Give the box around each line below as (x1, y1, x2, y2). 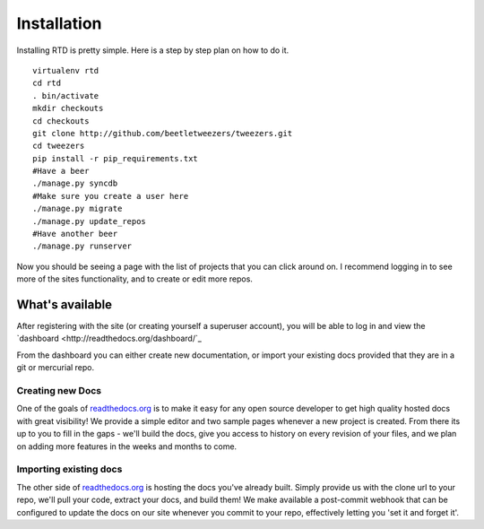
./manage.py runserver (32, 241, 133, 251)
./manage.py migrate (32, 204, 123, 214)
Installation (16, 13, 102, 33)
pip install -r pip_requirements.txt (32, 153, 199, 163)
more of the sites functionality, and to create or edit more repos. (16, 273, 253, 284)
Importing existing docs (16, 463, 123, 475)
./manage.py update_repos (32, 216, 147, 226)
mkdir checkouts (32, 103, 104, 114)
